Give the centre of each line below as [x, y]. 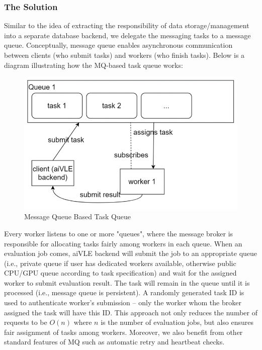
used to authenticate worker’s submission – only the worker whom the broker [123, 302]
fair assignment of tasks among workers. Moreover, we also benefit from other [123, 332]
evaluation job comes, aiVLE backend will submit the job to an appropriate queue [131, 253]
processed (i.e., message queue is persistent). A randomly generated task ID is [124, 292]
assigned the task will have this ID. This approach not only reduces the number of [131, 312]
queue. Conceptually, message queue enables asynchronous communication [118, 45]
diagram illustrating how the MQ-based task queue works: [94, 65]
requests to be [26, 322]
